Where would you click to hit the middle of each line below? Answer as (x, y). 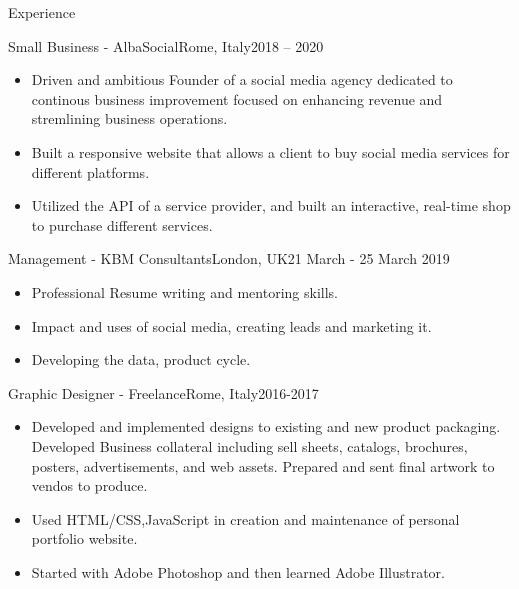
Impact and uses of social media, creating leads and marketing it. (231, 325)
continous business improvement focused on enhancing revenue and (237, 98)
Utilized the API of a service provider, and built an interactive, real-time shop (271, 205)
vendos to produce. (89, 485)
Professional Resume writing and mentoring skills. (184, 291)
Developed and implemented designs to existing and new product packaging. (266, 426)
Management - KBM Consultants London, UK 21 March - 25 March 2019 (229, 258)
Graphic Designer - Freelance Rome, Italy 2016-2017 (163, 392)
